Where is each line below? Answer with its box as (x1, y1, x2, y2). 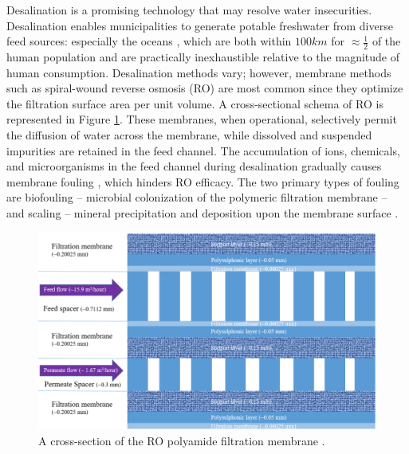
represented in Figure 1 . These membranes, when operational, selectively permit (6, 111, 397, 127)
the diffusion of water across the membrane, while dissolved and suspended (6, 126, 372, 143)
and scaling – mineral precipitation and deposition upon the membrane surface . (6, 204, 399, 221)
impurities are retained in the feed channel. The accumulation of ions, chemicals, (6, 142, 400, 159)
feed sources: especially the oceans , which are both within (6, 33, 292, 49)
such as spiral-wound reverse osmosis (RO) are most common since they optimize (6, 80, 403, 96)
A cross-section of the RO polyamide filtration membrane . (38, 432, 325, 448)
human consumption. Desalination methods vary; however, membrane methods (6, 64, 391, 80)
